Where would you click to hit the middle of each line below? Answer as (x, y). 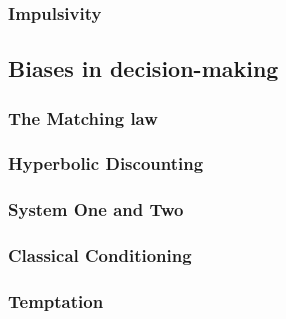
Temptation (56, 300)
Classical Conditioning (100, 255)
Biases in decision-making (143, 68)
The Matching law (83, 117)
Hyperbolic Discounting (106, 163)
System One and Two (96, 209)
